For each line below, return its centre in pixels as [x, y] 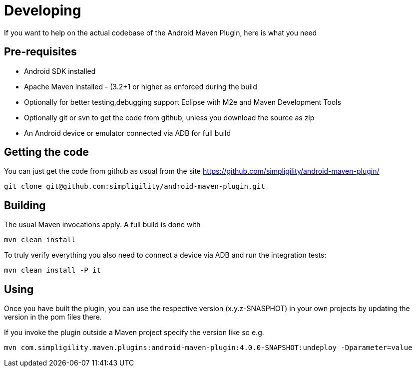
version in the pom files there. [53, 317]
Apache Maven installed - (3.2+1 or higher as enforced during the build [141, 86]
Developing [43, 10]
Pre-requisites [40, 52]
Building [25, 205]
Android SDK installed [60, 71]
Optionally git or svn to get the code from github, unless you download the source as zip [169, 117]
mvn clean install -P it [52, 270]
